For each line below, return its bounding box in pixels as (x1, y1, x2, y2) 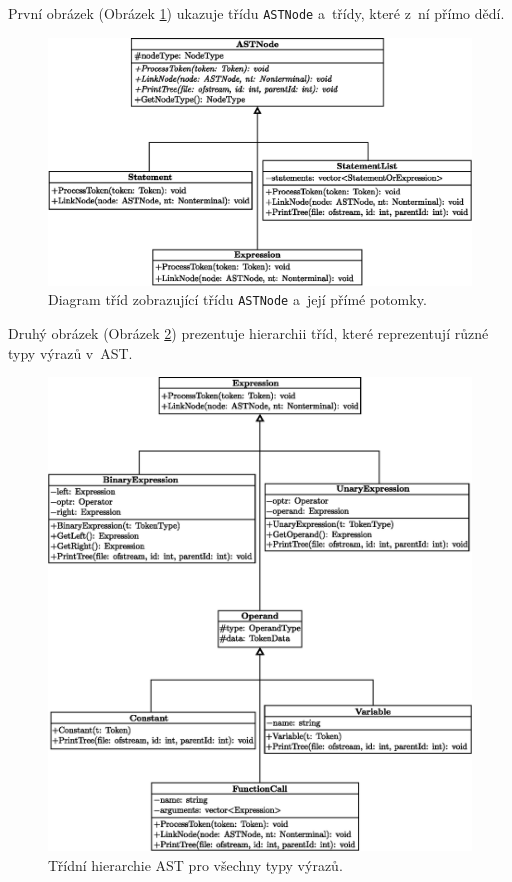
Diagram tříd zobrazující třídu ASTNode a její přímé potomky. (48, 289, 427, 310)
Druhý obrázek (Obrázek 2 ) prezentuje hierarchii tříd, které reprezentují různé (8, 322, 489, 343)
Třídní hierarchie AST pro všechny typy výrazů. (48, 854, 343, 875)
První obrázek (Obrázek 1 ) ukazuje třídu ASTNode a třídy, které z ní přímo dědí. (8, 3, 505, 23)
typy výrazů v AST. (8, 342, 133, 363)
